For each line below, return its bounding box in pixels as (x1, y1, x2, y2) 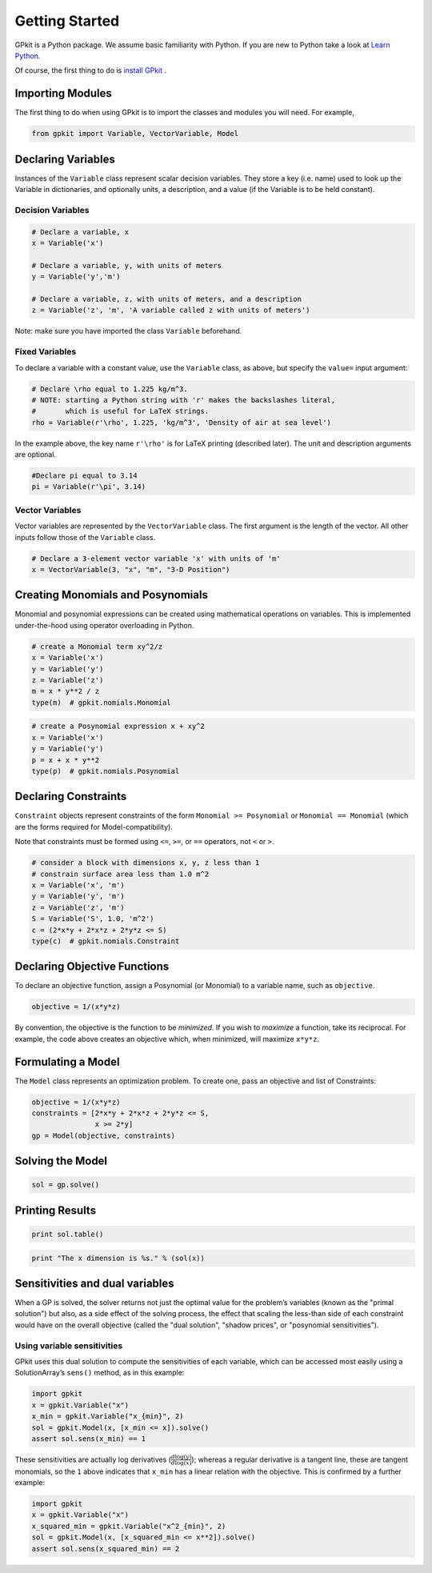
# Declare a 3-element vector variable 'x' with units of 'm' (31, 554, 281, 563)
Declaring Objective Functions (14, 960, 170, 974)
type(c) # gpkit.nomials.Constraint (31, 936, 180, 946)
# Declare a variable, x (31, 227, 130, 236)
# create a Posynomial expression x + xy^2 (31, 722, 206, 731)
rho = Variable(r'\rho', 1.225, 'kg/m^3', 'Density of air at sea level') (31, 418, 332, 427)
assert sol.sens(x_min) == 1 (31, 1434, 146, 1443)
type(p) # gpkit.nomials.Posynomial (31, 766, 180, 775)
